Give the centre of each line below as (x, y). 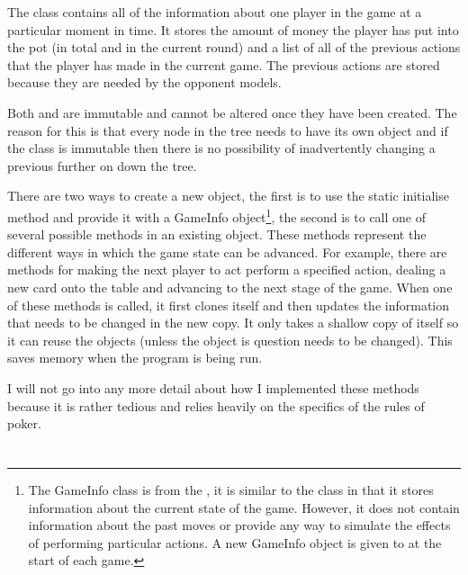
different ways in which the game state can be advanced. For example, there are (227, 252)
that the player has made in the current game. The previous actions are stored (224, 64)
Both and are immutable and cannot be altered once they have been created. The (232, 112)
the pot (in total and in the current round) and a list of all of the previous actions (234, 47)
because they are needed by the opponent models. (144, 82)
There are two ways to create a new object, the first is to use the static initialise (228, 196)
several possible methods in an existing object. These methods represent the (217, 234)
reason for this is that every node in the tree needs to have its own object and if (228, 130)
